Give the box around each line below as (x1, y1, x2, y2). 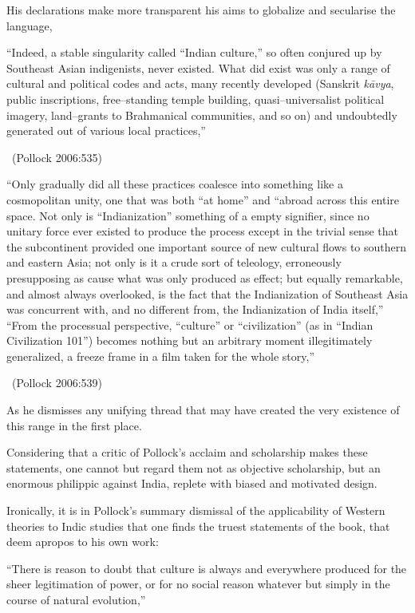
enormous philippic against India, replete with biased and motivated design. (6, 475, 377, 492)
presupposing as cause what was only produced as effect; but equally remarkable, (6, 269, 403, 286)
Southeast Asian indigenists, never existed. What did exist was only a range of (6, 59, 390, 76)
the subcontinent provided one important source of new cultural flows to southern (6, 238, 407, 255)
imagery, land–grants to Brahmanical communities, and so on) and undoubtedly (6, 106, 397, 123)
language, (6, 17, 53, 34)
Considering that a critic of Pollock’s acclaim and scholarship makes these (6, 444, 368, 461)
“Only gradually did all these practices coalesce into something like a (6, 176, 343, 192)
